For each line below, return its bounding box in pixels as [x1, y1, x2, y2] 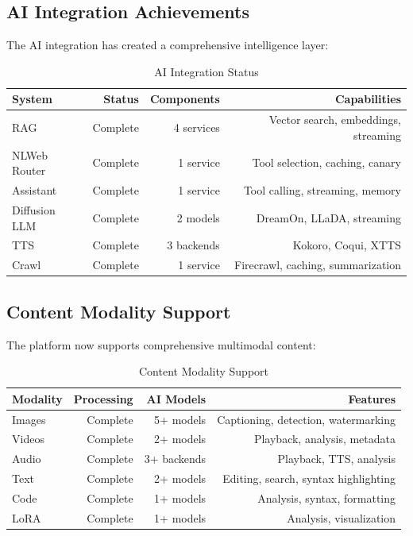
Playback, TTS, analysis [277, 450, 396, 467]
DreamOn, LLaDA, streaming [256, 209, 401, 226]
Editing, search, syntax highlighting [222, 470, 396, 487]
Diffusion [12, 201, 56, 218]
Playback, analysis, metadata [253, 430, 396, 447]
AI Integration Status [154, 63, 259, 79]
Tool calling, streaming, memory [243, 182, 401, 199]
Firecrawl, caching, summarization [234, 256, 401, 273]
